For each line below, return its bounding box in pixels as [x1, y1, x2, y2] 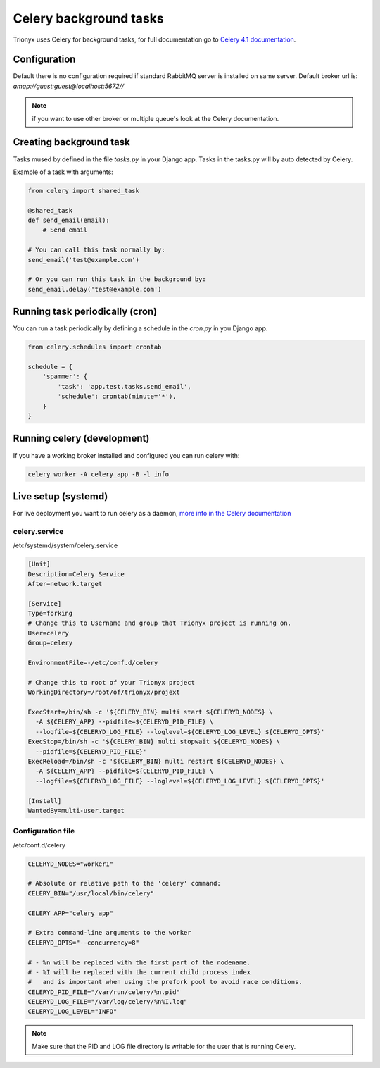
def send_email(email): [27, 216, 110, 225]
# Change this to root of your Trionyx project [27, 678, 195, 686]
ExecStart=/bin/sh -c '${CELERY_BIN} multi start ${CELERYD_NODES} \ [27, 708, 273, 716]
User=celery [27, 629, 70, 637]
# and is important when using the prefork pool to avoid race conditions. [27, 978, 303, 986]
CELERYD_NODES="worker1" [27, 859, 114, 868]
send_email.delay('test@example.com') [27, 285, 162, 293]
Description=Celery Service [27, 570, 125, 578]
